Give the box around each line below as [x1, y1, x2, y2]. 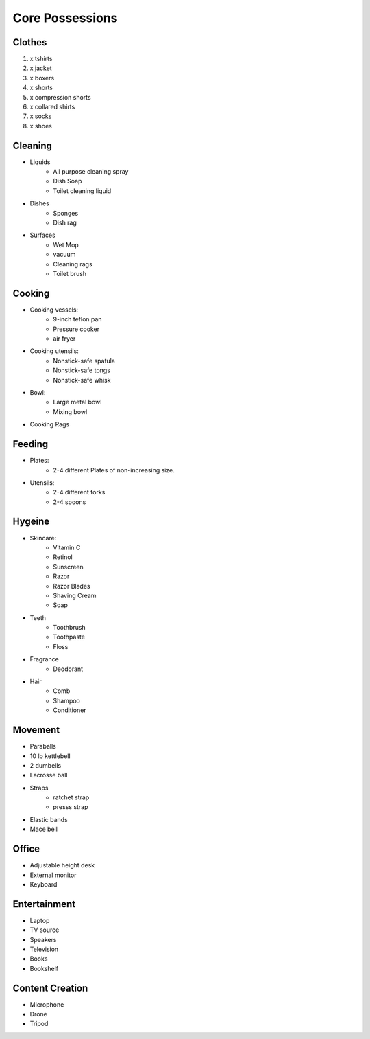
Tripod [29, 1020, 49, 1028]
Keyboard [29, 880, 58, 889]
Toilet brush [53, 270, 87, 277]
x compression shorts [29, 93, 92, 101]
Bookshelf [29, 964, 59, 972]
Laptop [29, 916, 50, 924]
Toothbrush [53, 624, 86, 632]
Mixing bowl [53, 407, 88, 415]
